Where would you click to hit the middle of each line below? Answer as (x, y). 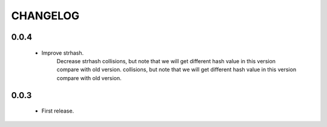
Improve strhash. (63, 53)
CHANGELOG (45, 16)
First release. (58, 111)
